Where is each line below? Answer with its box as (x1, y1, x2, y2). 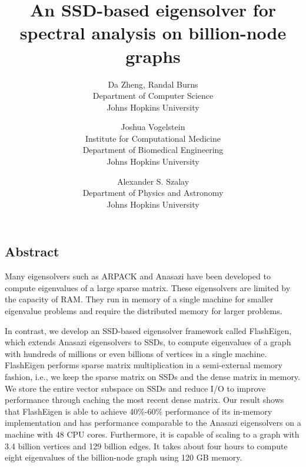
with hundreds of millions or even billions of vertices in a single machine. (5, 347, 267, 359)
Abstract (5, 242, 59, 261)
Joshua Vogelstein (121, 121, 185, 133)
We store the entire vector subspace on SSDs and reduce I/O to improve (5, 382, 266, 394)
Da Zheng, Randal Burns (108, 78, 198, 90)
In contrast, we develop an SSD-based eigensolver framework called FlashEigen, (5, 324, 292, 336)
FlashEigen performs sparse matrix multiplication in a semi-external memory (5, 359, 282, 371)
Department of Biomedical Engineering (82, 144, 224, 156)
